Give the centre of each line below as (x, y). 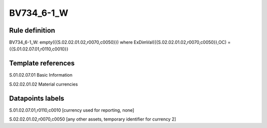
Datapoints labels (37, 98)
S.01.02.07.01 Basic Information (41, 75)
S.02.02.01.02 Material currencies (44, 84)
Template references (42, 64)
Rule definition (32, 30)
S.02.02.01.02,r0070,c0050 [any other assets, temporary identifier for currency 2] (93, 119)
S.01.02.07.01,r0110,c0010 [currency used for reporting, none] (72, 110)
